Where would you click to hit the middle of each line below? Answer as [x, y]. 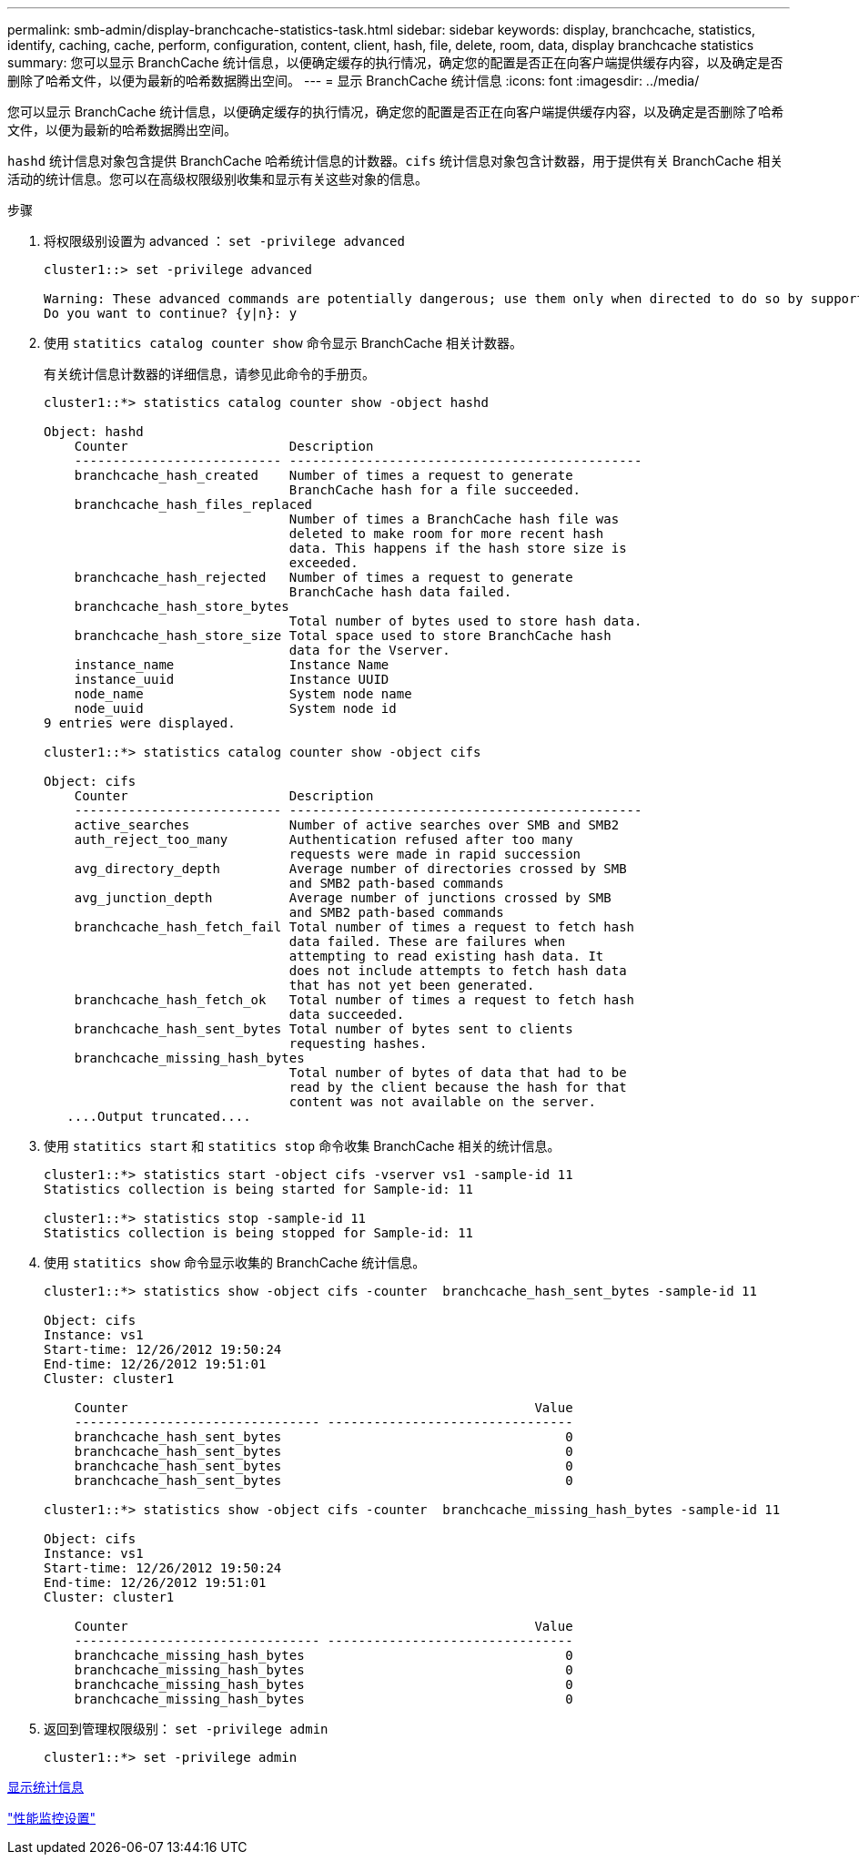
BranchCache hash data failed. [400, 592]
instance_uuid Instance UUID [232, 679]
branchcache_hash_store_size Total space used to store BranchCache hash [343, 636]
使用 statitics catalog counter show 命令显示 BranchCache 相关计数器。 [283, 343]
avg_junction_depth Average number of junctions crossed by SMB [343, 898]
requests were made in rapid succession [435, 854]
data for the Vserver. [369, 650]
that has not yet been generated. [412, 985]
